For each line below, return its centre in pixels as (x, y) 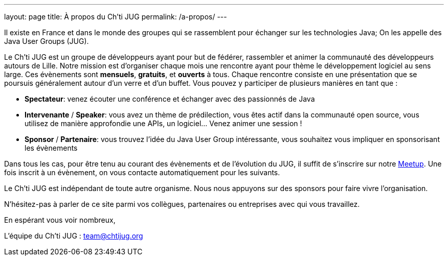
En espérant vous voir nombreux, (60, 220)
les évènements (51, 148)
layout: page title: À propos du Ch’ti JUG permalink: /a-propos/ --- (116, 17)
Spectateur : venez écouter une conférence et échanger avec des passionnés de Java (170, 99)
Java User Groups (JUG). (47, 41)
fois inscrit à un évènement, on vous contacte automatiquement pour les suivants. (142, 172)
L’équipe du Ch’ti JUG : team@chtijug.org (74, 236)
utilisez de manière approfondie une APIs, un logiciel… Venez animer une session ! (163, 123)
